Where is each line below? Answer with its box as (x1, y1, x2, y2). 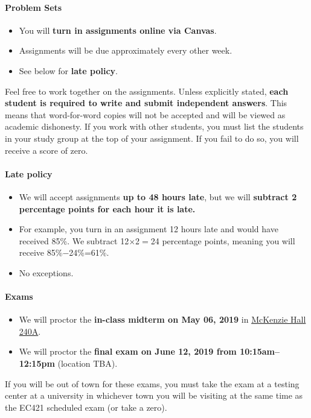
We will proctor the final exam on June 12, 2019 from (19, 345, 237, 358)
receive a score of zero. (5, 144, 88, 156)
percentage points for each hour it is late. (19, 202, 196, 215)
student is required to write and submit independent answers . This (5, 97, 287, 109)
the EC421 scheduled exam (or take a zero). (5, 401, 167, 413)
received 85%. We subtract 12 (19, 234, 129, 247)
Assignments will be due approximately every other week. (19, 44, 232, 57)
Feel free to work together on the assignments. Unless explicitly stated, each (5, 84, 289, 97)
